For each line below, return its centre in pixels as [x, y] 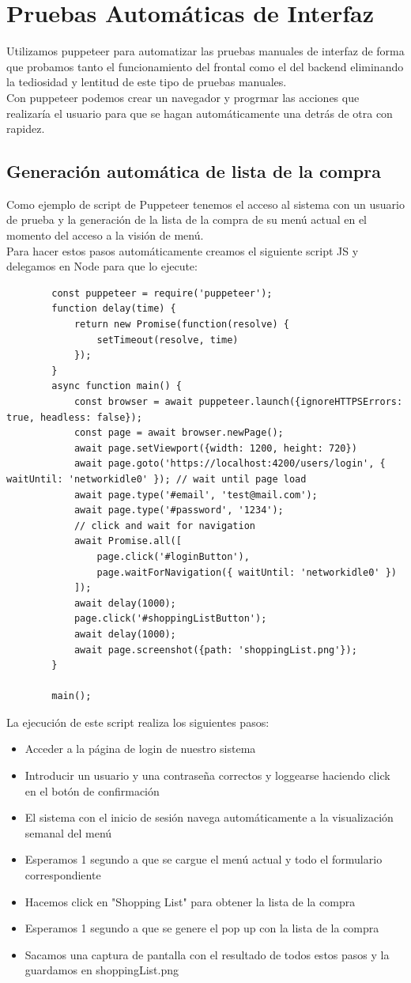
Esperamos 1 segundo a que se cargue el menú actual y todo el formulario [204, 859]
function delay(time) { [114, 309]
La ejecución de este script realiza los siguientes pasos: [138, 722]
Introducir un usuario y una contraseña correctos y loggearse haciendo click [207, 775]
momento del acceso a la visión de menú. [105, 235]
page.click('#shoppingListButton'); [170, 619]
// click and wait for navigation [164, 526]
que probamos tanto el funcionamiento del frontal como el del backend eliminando [205, 66]
